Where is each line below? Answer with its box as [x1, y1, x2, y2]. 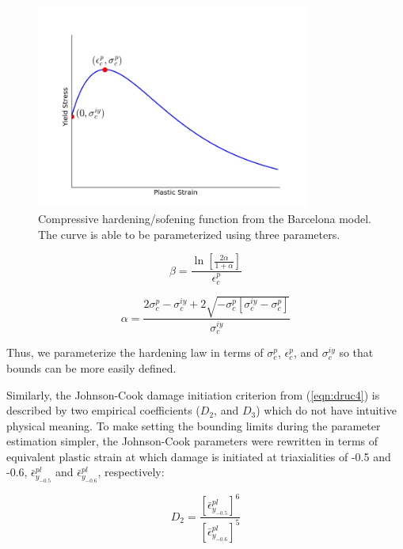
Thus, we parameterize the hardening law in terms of [6, 344, 264, 361]
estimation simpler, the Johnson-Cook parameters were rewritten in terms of [6, 433, 378, 449]
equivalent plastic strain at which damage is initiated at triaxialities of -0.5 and [6, 448, 391, 464]
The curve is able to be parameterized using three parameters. [38, 225, 340, 242]
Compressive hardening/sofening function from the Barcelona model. [38, 210, 371, 226]
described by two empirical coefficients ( [6, 402, 200, 418]
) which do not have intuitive [256, 402, 397, 418]
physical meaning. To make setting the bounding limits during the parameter [6, 417, 381, 434]
